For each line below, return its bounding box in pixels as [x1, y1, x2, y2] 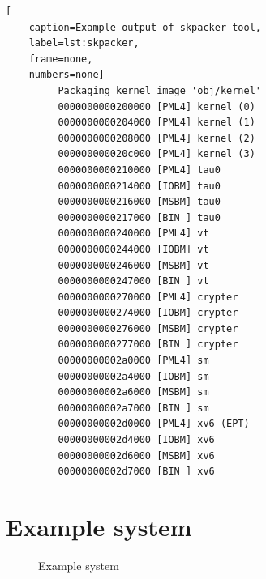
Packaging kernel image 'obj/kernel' [58, 84, 261, 96]
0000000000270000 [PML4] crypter [58, 291, 238, 303]
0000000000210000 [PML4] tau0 [58, 164, 221, 176]
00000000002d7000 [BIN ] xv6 [58, 466, 215, 478]
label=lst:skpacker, [28, 37, 139, 49]
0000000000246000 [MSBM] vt [58, 259, 209, 271]
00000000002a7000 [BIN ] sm [58, 402, 209, 414]
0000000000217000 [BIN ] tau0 [58, 211, 221, 224]
